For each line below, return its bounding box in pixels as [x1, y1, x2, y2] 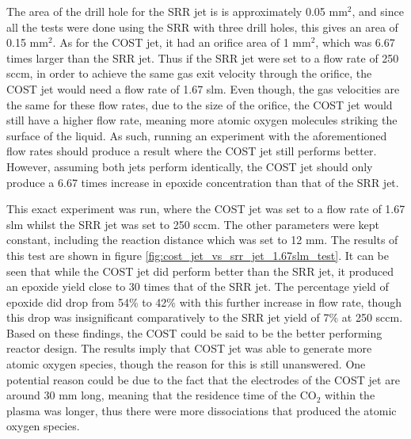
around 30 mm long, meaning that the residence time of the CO [6, 387, 317, 403]
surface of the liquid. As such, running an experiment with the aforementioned [6, 127, 387, 143]
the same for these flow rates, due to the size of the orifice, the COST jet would [6, 96, 393, 113]
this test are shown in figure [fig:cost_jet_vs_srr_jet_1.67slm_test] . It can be [6, 246, 389, 263]
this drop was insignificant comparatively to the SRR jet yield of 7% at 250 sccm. [6, 309, 403, 326]
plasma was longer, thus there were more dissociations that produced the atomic [6, 402, 397, 418]
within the [325, 387, 375, 403]
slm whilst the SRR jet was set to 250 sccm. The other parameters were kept [6, 216, 380, 232]
